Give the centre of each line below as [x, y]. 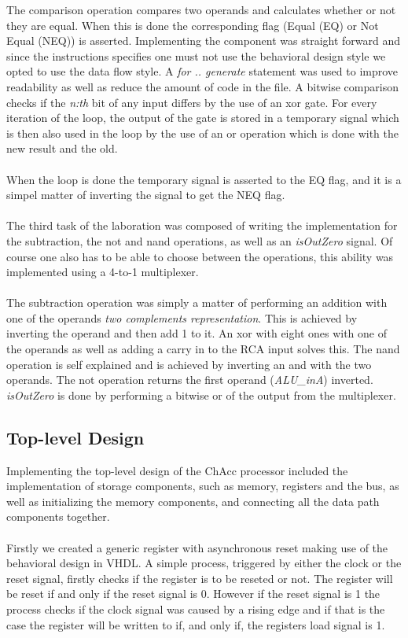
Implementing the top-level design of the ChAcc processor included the [177, 470]
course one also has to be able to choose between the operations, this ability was [200, 256]
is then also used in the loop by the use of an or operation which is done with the [203, 133]
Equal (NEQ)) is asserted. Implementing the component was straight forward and [204, 41]
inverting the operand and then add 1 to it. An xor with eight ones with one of [197, 333]
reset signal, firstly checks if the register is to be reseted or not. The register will [200, 578]
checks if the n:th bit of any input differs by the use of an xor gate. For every [192, 102]
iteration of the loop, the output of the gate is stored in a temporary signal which [203, 118]
